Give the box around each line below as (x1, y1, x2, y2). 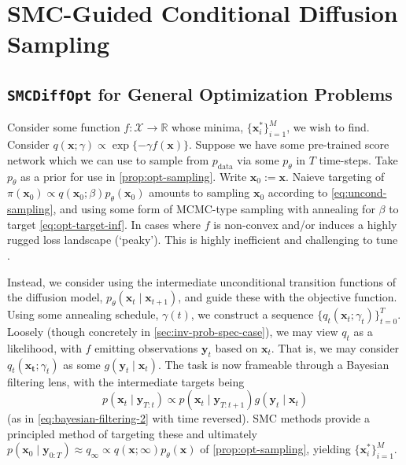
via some (237, 151, 279, 168)
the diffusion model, (7, 289, 103, 305)
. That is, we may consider (271, 339, 400, 356)
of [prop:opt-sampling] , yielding (200, 441, 351, 457)
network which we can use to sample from (7, 151, 209, 168)
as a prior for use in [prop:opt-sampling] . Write (20, 168, 247, 184)
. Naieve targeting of (286, 168, 385, 184)
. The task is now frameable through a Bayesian (157, 356, 389, 372)
